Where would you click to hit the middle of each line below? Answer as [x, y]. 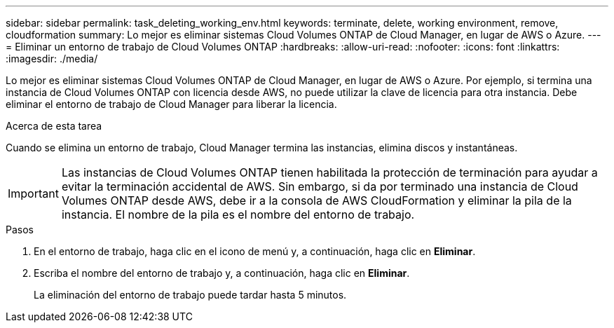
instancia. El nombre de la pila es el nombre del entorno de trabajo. [238, 214]
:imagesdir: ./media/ [52, 59]
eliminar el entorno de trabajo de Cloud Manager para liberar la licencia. [171, 104]
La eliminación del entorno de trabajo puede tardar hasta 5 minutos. [190, 295]
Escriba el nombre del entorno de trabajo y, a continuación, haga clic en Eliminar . [222, 273]
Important [33, 193]
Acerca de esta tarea [54, 126]
